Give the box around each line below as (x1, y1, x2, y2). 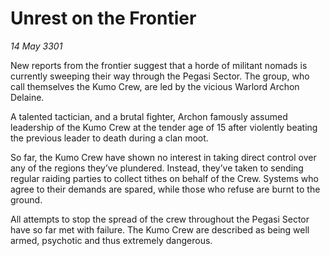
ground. (10, 193, 43, 206)
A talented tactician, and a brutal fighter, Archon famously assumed (10, 110, 288, 122)
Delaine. (10, 91, 45, 103)
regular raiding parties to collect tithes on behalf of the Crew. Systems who (10, 172, 319, 184)
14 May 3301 (10, 40, 63, 52)
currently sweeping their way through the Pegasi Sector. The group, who (10, 70, 310, 82)
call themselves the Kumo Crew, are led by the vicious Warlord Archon (10, 80, 300, 92)
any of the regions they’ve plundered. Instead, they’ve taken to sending (10, 162, 304, 174)
